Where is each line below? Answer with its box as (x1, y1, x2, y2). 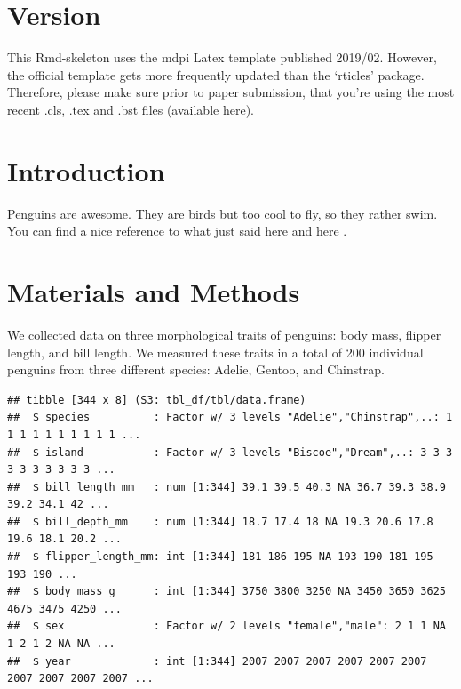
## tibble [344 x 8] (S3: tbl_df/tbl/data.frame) (7, 393, 306, 406)
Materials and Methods (7, 274, 300, 309)
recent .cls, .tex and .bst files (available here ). (7, 100, 254, 118)
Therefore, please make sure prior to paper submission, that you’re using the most (7, 83, 455, 101)
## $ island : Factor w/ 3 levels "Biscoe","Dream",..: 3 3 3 (7, 445, 453, 459)
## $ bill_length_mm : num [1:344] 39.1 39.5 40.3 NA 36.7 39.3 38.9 (7, 480, 446, 493)
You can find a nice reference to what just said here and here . (7, 221, 347, 240)
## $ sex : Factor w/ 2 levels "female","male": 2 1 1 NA (7, 620, 446, 633)
